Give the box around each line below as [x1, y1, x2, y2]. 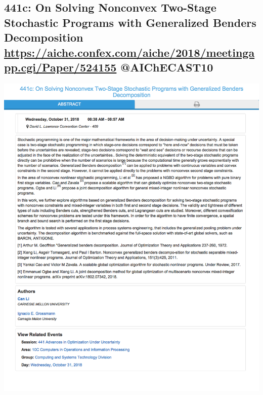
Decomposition [4, 29, 83, 45]
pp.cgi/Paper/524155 [4, 59, 117, 75]
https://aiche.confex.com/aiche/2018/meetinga [4, 44, 255, 60]
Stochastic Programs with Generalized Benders [4, 14, 256, 30]
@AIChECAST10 [120, 59, 213, 75]
